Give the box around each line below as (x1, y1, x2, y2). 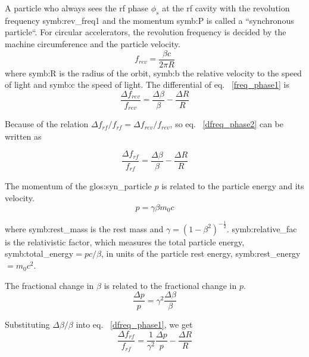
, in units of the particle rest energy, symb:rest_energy (101, 247, 301, 260)
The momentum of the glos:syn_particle (5, 180, 152, 192)
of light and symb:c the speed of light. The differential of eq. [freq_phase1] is (5, 78, 289, 91)
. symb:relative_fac (227, 222, 297, 235)
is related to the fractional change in (104, 279, 237, 291)
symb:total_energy (5, 247, 74, 260)
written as (5, 130, 42, 142)
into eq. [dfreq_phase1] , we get (76, 318, 193, 331)
